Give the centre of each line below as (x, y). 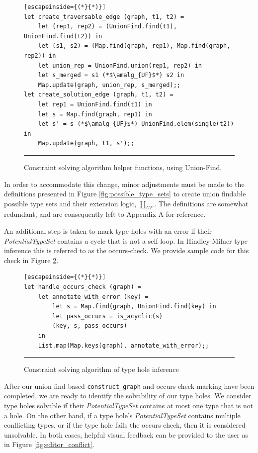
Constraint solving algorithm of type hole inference (101, 369)
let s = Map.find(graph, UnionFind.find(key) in (134, 307)
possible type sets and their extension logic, (70, 203)
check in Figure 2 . (31, 260)
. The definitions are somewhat (201, 203)
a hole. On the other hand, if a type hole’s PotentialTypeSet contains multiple (122, 415)
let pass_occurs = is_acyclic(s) (108, 316)
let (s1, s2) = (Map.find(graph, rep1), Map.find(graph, (134, 46)
